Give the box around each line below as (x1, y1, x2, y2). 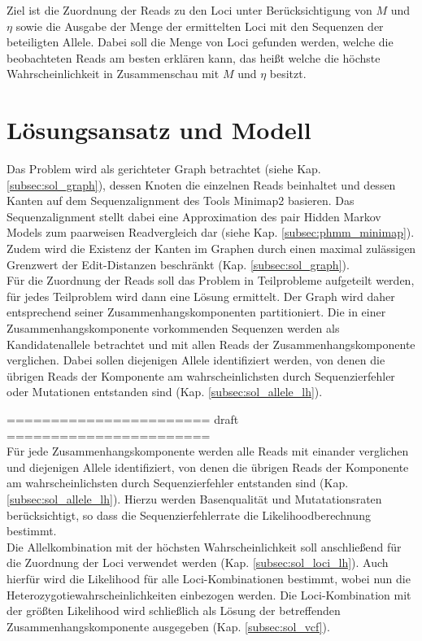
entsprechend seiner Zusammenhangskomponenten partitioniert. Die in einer (7, 303, 386, 320)
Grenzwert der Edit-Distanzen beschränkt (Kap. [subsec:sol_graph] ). (7, 255, 350, 273)
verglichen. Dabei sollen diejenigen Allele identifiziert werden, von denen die (7, 351, 385, 368)
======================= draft (7, 411, 239, 427)
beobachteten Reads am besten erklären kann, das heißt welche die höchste (7, 49, 381, 66)
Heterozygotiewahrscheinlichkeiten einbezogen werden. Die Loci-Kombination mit (7, 586, 411, 603)
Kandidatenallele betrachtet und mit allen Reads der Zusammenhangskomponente (7, 335, 415, 352)
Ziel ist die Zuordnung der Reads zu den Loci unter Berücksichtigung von (7, 2, 372, 18)
